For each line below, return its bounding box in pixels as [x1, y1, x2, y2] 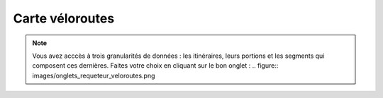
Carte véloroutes [13, 11, 115, 26]
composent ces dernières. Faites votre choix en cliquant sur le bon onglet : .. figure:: [32, 61, 279, 70]
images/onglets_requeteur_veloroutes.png [32, 71, 155, 80]
